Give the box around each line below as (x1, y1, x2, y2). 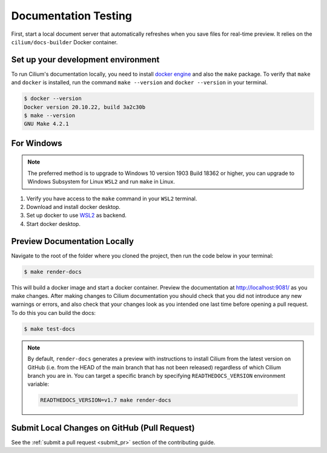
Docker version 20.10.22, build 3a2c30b (24, 104, 145, 110)
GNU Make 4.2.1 (24, 121, 69, 127)
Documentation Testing (11, 9, 133, 22)
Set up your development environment (11, 55, 160, 65)
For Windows (11, 138, 63, 148)
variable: (27, 380, 50, 388)
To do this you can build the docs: (11, 309, 96, 316)
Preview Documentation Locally (11, 236, 134, 246)
